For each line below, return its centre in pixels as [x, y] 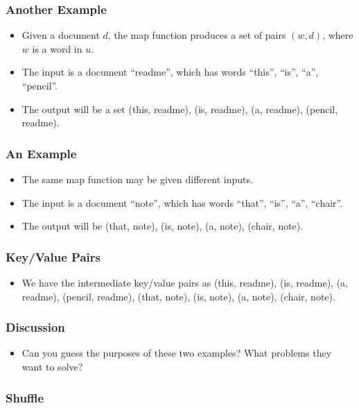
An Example [41, 153]
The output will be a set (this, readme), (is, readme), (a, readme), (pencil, [180, 109]
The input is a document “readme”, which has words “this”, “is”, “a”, [170, 72]
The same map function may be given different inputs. [137, 179]
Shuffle [25, 397]
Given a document [61, 35]
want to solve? [52, 366]
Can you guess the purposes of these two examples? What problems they [177, 353]
